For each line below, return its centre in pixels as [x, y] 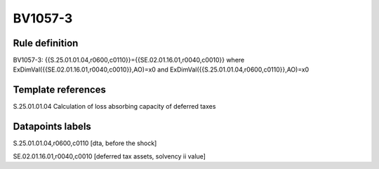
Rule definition [46, 43]
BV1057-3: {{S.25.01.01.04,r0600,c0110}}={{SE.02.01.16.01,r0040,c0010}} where [129, 60]
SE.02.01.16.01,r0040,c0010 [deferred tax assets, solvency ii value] [109, 156]
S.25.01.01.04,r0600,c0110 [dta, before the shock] [85, 143]
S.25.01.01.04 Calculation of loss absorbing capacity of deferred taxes [114, 107]
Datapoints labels [52, 127]
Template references [60, 90]
